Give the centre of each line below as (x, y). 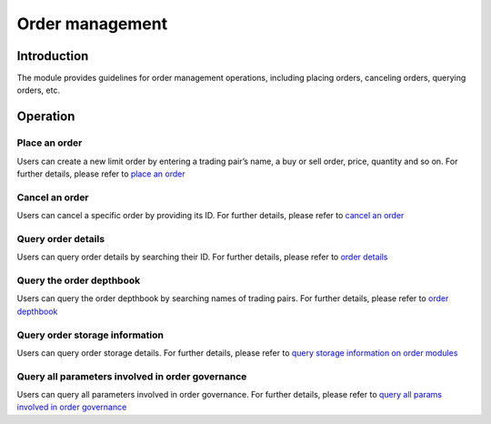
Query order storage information (90, 335)
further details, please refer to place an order (101, 174)
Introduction (53, 56)
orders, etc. (39, 90)
